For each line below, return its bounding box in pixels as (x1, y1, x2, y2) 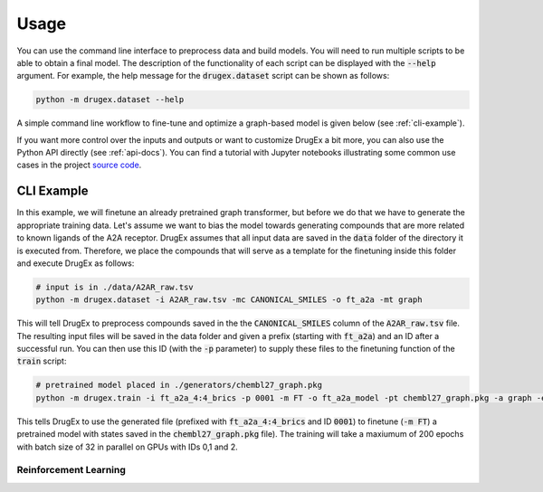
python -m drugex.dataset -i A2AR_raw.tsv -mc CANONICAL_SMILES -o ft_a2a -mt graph (35, 295, 423, 305)
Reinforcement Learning (16, 464, 127, 477)
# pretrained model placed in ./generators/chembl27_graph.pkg (35, 380, 323, 391)
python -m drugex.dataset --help (35, 95, 185, 105)
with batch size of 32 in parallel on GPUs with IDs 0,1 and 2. (16, 441, 239, 452)
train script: (16, 355, 67, 366)
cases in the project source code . (16, 159, 142, 171)
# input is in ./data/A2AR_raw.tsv (35, 281, 194, 292)
